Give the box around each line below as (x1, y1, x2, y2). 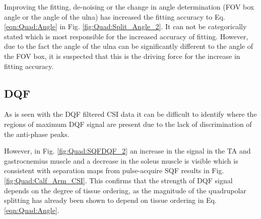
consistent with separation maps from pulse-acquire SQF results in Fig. (4, 165, 224, 176)
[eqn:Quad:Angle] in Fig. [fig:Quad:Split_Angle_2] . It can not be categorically (4, 21, 247, 32)
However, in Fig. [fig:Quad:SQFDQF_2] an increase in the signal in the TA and (4, 145, 251, 156)
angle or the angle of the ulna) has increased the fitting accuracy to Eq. (4, 11, 225, 22)
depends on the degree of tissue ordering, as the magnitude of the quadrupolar (4, 185, 246, 195)
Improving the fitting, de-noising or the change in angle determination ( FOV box (4, 2, 254, 12)
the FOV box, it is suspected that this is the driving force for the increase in (4, 50, 240, 61)
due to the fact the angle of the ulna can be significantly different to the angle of (4, 41, 253, 51)
